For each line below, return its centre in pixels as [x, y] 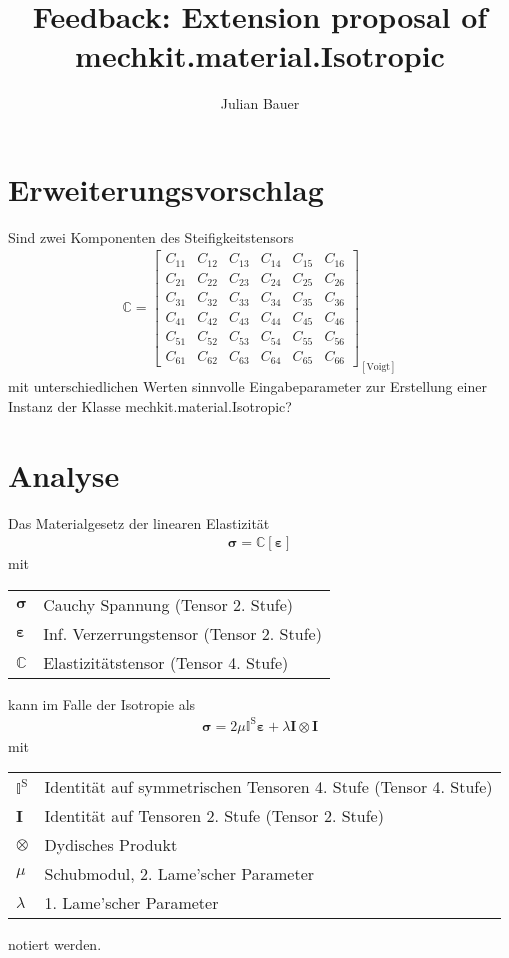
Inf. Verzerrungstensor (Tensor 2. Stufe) [182, 633]
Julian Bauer [260, 103]
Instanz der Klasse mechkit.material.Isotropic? [150, 405]
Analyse [64, 474]
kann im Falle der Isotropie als [102, 703]
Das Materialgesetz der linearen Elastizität [139, 522]
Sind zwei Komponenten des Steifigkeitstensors [151, 236]
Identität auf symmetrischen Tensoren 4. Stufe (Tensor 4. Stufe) [268, 787]
